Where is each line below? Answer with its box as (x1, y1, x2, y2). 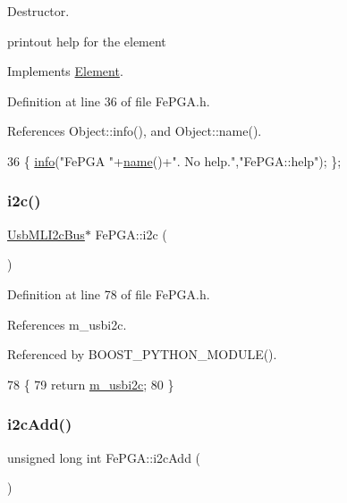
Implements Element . (7, 62, 123, 80)
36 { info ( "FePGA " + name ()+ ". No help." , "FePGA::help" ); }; (7, 151, 342, 170)
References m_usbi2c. (7, 314, 127, 333)
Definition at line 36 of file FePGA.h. (7, 91, 210, 110)
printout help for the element (7, 31, 166, 50)
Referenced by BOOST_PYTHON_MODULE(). (7, 345, 277, 364)
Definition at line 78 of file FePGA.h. (7, 284, 210, 303)
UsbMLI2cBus (7, 224, 85, 243)
